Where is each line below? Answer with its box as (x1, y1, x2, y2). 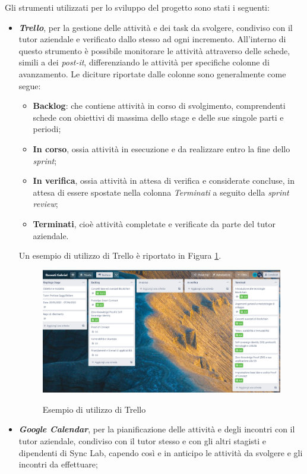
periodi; (33, 123, 61, 135)
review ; (33, 197, 58, 210)
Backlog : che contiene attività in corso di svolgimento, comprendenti (33, 99, 286, 112)
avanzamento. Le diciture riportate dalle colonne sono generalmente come (18, 67, 286, 80)
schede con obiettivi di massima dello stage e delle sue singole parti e (33, 111, 284, 123)
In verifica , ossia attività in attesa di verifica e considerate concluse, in (33, 174, 295, 187)
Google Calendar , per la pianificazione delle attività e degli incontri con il (18, 423, 295, 435)
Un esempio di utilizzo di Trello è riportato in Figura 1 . (18, 249, 221, 262)
